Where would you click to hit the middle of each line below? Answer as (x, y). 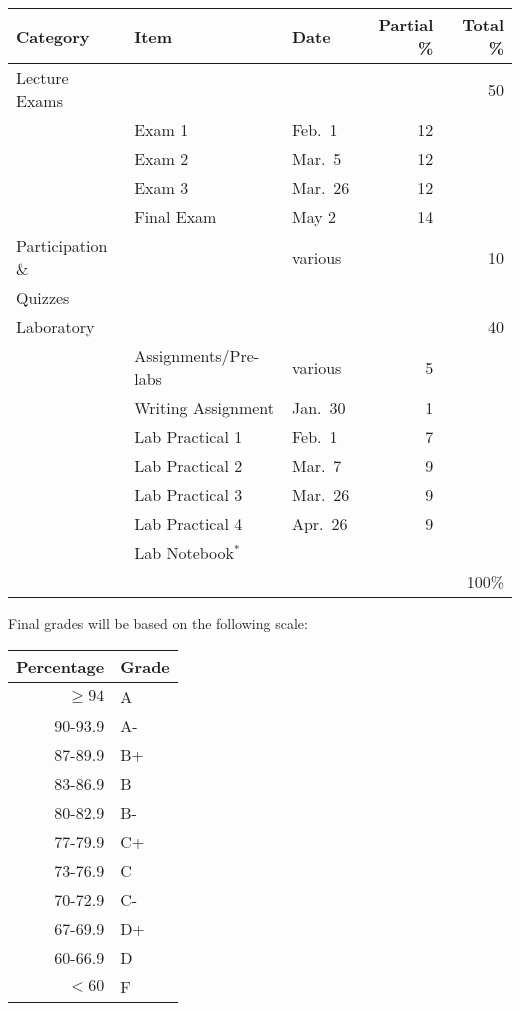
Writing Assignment (204, 407)
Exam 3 (161, 187)
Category (53, 36)
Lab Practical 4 (188, 523)
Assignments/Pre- (197, 355)
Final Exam (175, 216)
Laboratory (55, 326)
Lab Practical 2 (188, 465)
